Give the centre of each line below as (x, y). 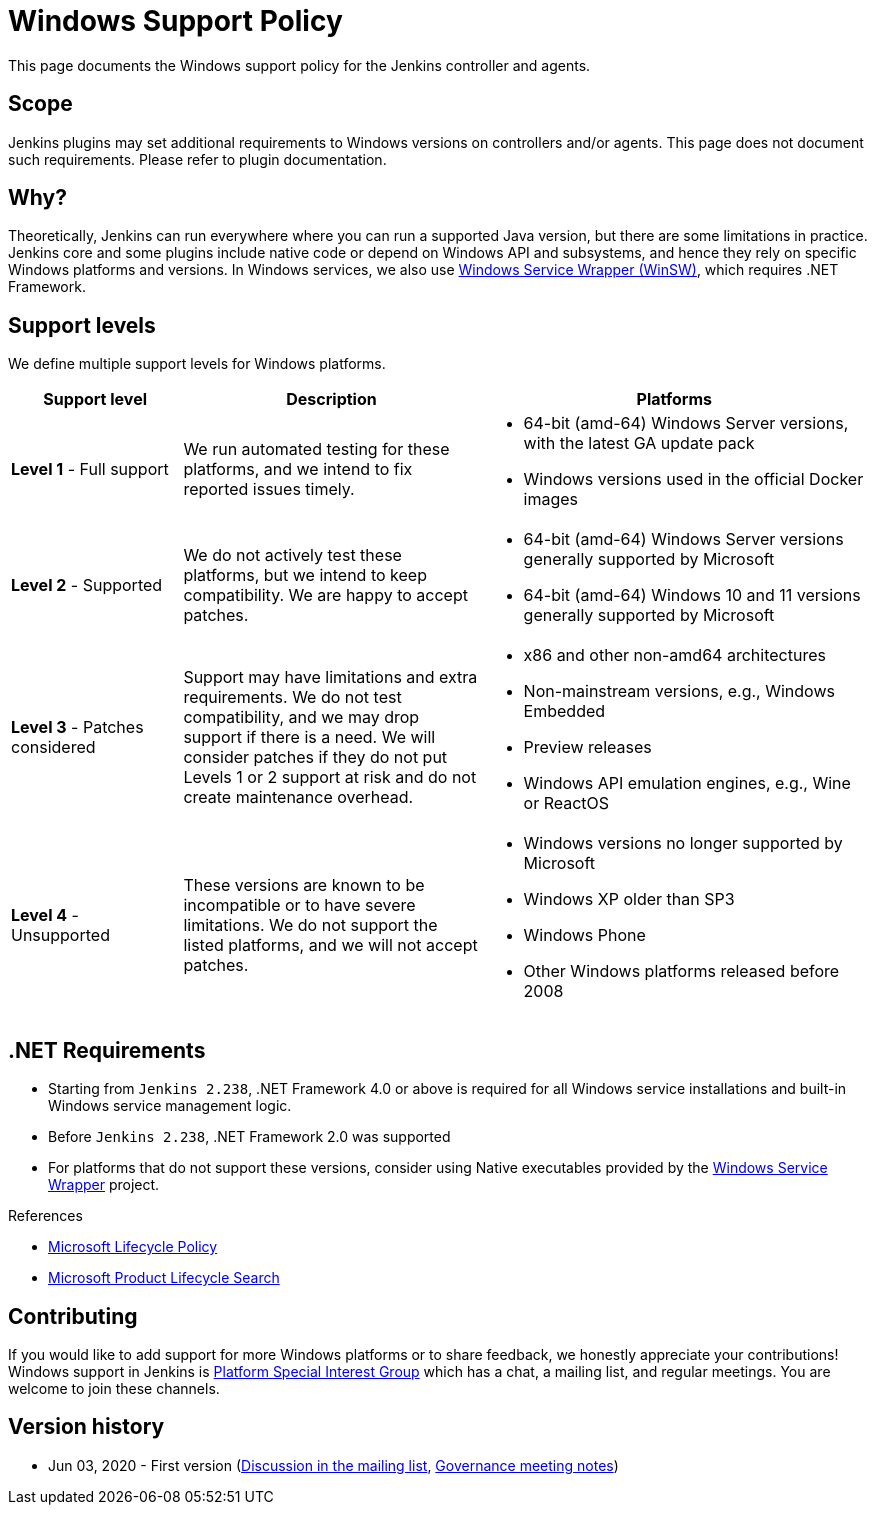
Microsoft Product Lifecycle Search (164, 1278)
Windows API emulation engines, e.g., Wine (687, 783)
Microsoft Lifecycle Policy (133, 1247)
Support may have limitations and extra (330, 677)
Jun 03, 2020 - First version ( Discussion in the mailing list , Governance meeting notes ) (333, 1465)
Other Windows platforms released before (681, 971)
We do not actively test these (292, 555)
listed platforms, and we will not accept (330, 945)
